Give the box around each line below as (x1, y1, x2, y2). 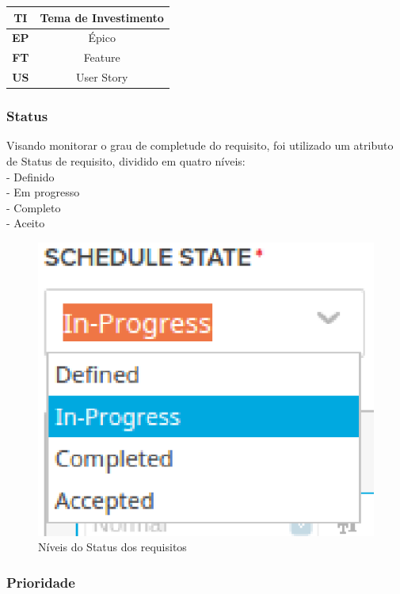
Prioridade (6, 572, 75, 592)
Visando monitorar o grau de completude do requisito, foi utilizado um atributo (6, 137, 394, 154)
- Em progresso (6, 184, 80, 200)
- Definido (6, 168, 55, 185)
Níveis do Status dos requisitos (38, 539, 187, 555)
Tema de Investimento (40, 9, 164, 25)
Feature (83, 49, 120, 66)
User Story (75, 69, 128, 86)
